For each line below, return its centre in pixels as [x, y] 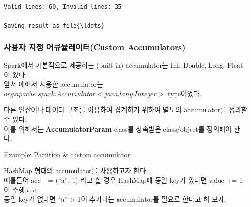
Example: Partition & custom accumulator [67, 154]
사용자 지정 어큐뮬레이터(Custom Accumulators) [95, 47]
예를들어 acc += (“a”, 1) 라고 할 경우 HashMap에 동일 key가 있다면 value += [121, 180]
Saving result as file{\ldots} [54, 26]
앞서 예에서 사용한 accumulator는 [54, 84]
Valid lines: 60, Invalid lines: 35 [63, 7]
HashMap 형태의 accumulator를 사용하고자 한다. [76, 170]
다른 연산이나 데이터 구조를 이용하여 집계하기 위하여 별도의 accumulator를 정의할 [126, 110]
